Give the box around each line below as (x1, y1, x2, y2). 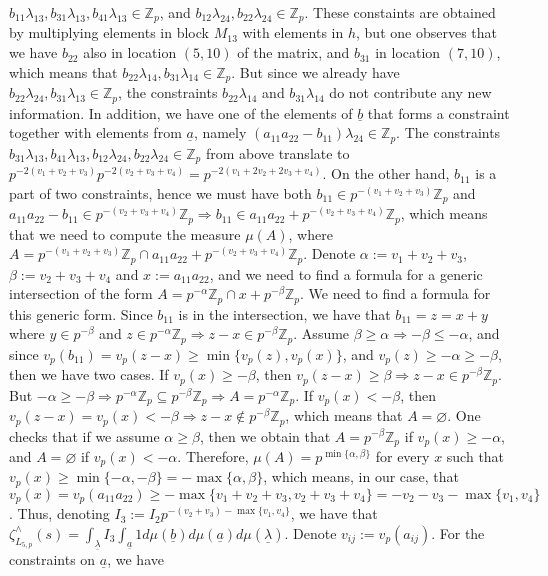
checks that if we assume (9, 425, 160, 446)
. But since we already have (231, 61, 400, 82)
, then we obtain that (199, 425, 331, 446)
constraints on (9, 549, 96, 570)
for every (375, 445, 430, 466)
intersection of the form (9, 283, 153, 304)
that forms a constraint (367, 102, 510, 123)
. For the (431, 522, 485, 543)
